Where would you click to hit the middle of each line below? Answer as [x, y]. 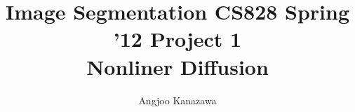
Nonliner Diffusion [177, 66]
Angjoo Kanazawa [177, 100]
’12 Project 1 [177, 39]
